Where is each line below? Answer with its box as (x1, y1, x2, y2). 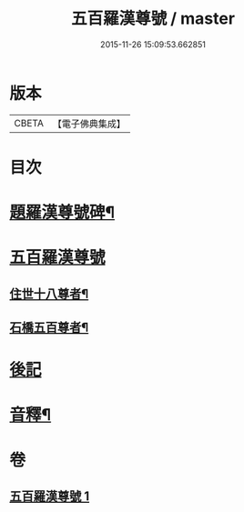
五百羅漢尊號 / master (71, 8, 235, 29)
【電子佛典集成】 (52, 117, 126, 130)
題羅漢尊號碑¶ (9, 202, 116, 223)
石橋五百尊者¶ (9, 320, 89, 336)
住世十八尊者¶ (9, 286, 89, 301)
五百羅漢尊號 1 (9, 488, 90, 504)
